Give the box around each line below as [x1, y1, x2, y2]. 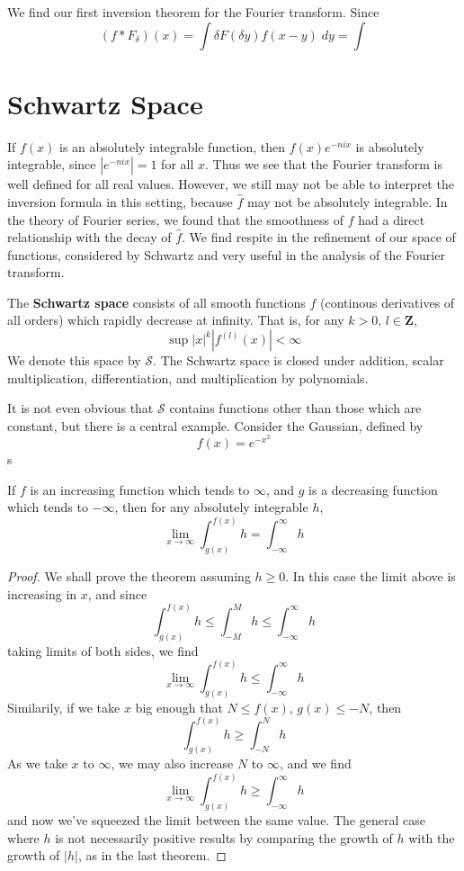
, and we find [279, 754, 352, 773]
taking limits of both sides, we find [7, 641, 199, 660]
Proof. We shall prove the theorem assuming [7, 567, 251, 586]
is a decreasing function [308, 480, 438, 498]
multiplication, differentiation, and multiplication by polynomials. [7, 368, 369, 387]
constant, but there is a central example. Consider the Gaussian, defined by [7, 416, 424, 435]
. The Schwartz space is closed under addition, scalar [153, 351, 444, 370]
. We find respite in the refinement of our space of [182, 228, 456, 247]
